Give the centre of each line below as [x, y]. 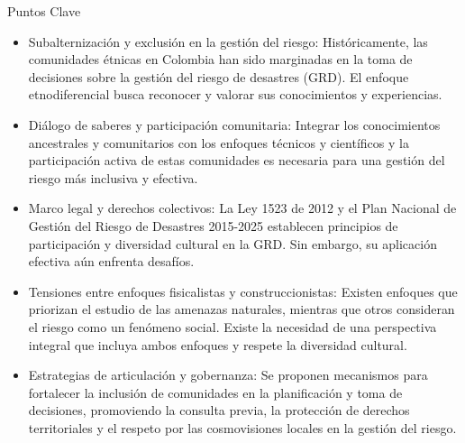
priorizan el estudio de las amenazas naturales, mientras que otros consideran [242, 309]
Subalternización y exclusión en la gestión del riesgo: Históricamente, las [228, 41]
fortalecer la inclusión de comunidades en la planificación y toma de [215, 392]
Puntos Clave [44, 11]
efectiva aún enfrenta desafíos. [111, 261]
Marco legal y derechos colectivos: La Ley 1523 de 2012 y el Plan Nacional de [242, 208]
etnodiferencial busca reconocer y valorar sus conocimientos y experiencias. [235, 94]
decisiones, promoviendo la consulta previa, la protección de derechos [219, 410]
